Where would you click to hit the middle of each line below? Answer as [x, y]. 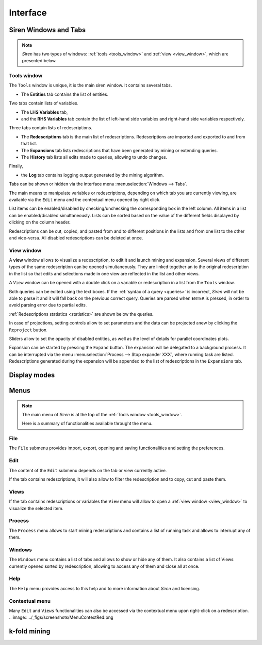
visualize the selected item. [36, 508]
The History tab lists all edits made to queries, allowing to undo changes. [94, 157]
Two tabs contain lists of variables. [44, 103]
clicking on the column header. [40, 222]
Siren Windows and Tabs [47, 30]
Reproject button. [28, 330]
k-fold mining [30, 631]
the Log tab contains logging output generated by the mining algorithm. [92, 175]
